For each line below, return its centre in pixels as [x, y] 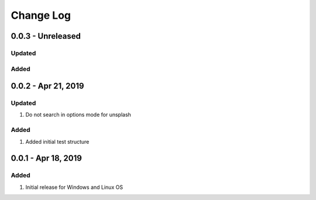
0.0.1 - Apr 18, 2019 [46, 158]
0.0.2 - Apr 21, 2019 [47, 86]
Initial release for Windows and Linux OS [74, 187]
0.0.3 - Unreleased [46, 36]
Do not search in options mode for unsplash [78, 115]
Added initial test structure [57, 141]
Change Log [41, 15]
